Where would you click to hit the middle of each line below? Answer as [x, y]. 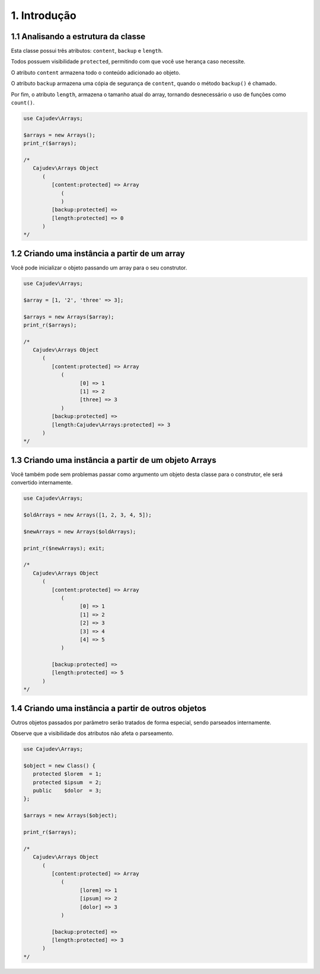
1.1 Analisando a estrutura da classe [78, 37]
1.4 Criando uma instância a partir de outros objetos [109, 708]
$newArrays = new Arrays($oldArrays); [80, 532]
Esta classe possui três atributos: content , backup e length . [87, 51]
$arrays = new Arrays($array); [69, 317]
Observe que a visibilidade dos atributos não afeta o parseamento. [92, 734]
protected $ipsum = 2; [67, 782]
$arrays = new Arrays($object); [71, 816]
